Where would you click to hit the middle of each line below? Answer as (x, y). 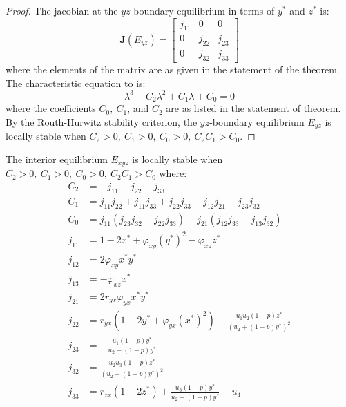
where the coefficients (51, 108)
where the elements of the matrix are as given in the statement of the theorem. (173, 69)
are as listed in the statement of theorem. (253, 108)
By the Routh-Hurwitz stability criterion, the (102, 121)
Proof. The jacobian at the (62, 10)
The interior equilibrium (57, 159)
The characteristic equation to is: (76, 83)
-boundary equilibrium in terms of (202, 10)
